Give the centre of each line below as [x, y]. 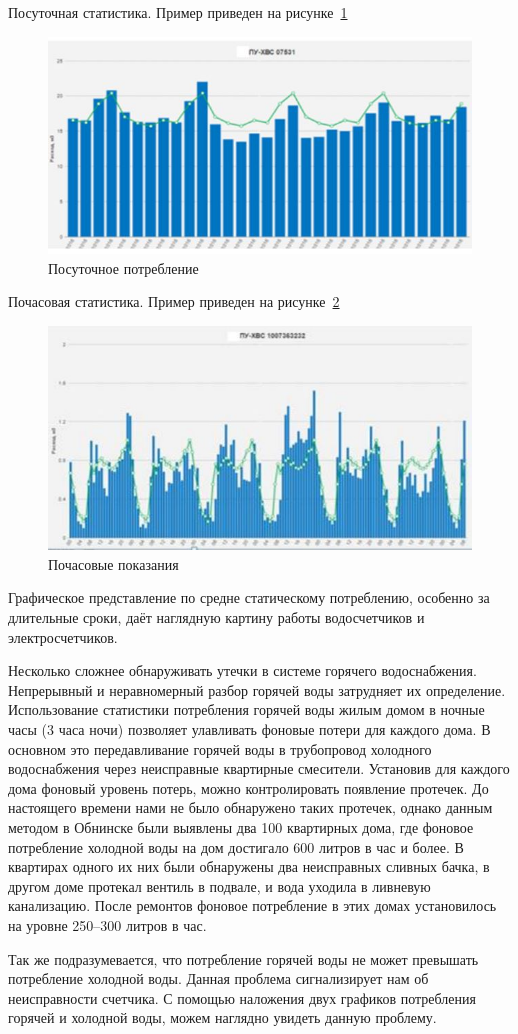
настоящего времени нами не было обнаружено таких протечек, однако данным [250, 807]
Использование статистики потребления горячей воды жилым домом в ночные [246, 709]
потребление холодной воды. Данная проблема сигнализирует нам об [218, 978]
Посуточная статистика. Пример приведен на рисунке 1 [178, 12]
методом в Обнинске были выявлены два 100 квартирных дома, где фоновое [241, 827]
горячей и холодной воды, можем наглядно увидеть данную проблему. [222, 1017]
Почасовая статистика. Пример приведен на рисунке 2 [174, 301]
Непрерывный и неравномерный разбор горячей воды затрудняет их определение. [257, 689]
